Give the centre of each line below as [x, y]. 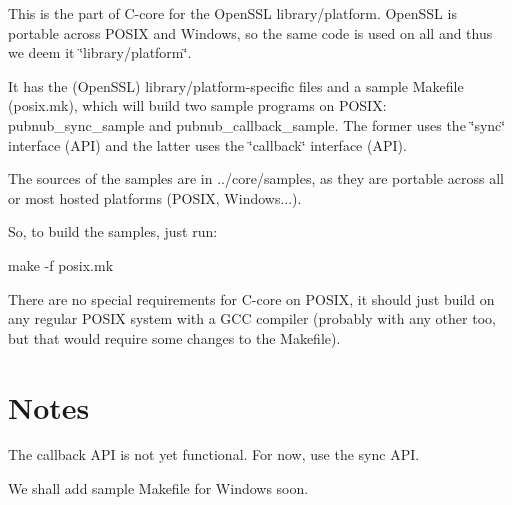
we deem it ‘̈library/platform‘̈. [100, 52]
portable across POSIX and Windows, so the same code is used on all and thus [250, 32]
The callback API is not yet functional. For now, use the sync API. [214, 454]
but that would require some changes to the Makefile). [174, 337]
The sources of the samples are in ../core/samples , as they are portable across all [256, 178]
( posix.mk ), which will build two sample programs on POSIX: [197, 105]
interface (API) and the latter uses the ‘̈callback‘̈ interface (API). [207, 144]
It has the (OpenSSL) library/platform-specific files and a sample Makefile [236, 85]
